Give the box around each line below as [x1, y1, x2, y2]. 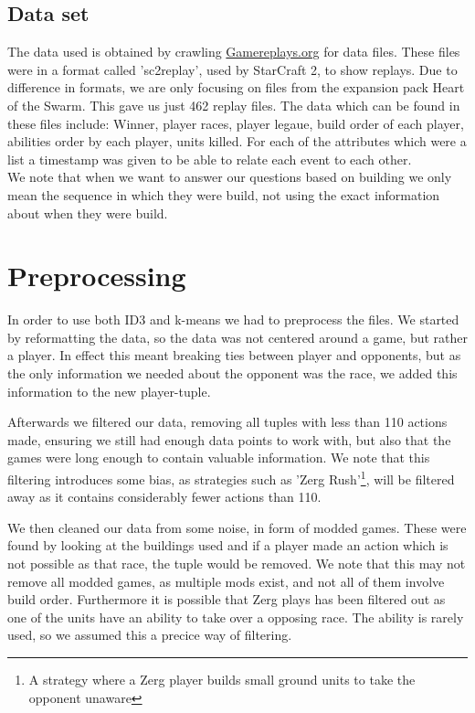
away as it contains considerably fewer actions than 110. [7, 487, 322, 506]
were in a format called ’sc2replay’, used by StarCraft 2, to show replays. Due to [7, 59, 458, 79]
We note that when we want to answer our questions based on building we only [7, 167, 452, 186]
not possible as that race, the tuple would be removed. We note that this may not [7, 554, 466, 573]
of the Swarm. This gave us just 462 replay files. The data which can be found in [7, 95, 460, 114]
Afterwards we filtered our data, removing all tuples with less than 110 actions [7, 412, 448, 431]
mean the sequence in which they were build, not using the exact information [7, 185, 440, 204]
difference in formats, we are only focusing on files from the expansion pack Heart [7, 78, 465, 97]
